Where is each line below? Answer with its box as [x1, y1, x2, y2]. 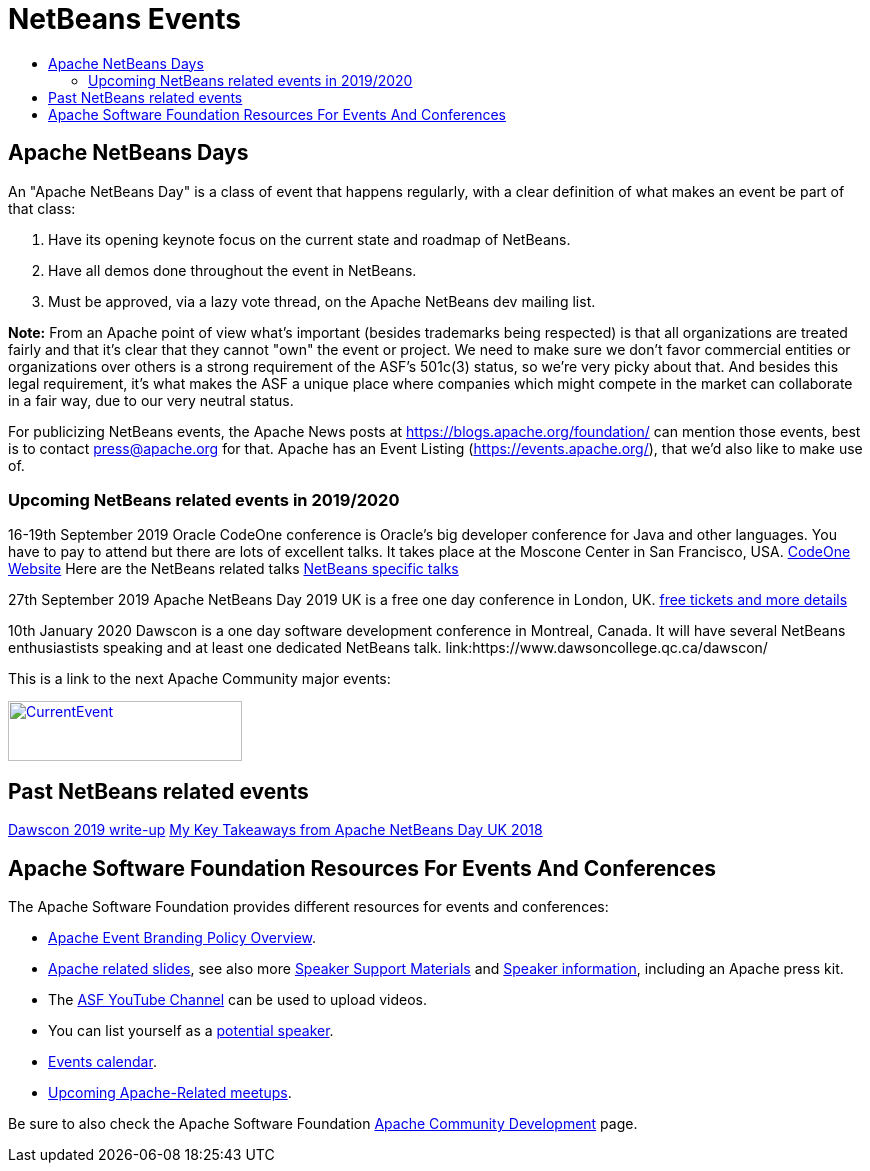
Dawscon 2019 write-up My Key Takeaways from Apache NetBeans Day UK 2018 [8, 821, 543, 839]
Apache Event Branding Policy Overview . [48, 929, 317, 947]
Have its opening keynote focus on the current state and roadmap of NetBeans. [48, 230, 571, 248]
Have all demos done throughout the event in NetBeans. [48, 261, 417, 279]
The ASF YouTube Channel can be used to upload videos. [48, 991, 427, 1009]
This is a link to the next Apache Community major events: [8, 670, 391, 688]
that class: [8, 199, 76, 217]
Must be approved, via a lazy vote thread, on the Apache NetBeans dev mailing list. [48, 292, 596, 310]
